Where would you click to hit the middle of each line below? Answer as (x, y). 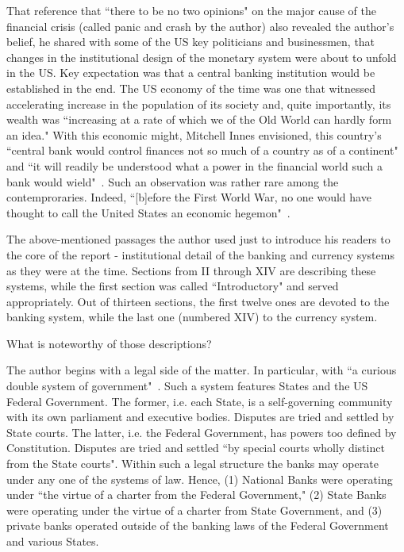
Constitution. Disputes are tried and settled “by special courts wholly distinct (196, 448)
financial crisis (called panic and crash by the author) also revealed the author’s (200, 26)
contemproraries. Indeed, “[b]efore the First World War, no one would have (189, 197)
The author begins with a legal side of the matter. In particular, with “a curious (202, 370)
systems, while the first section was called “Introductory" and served (173, 286)
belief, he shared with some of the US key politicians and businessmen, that (191, 42)
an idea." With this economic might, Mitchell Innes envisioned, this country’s (194, 134)
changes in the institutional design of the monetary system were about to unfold (202, 57)
